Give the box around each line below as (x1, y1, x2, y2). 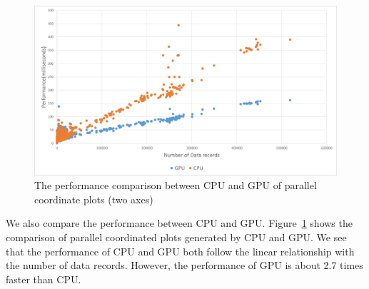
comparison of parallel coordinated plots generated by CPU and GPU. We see (6, 230, 347, 245)
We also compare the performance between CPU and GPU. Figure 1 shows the (6, 216, 353, 230)
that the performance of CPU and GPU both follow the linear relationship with (6, 243, 355, 258)
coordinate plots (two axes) (34, 191, 153, 206)
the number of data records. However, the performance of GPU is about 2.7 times (6, 258, 363, 273)
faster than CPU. (6, 271, 81, 286)
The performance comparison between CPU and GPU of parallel (34, 178, 317, 193)
